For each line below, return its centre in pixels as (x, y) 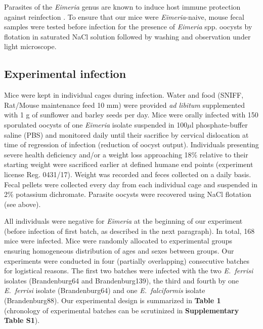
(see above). (23, 204)
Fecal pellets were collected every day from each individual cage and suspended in (131, 184)
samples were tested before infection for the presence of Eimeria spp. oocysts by (128, 27)
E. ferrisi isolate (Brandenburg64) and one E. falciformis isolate (105, 290)
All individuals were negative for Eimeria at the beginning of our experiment (123, 221)
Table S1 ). (22, 320)
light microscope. (30, 46)
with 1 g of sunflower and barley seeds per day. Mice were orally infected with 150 (131, 115)
